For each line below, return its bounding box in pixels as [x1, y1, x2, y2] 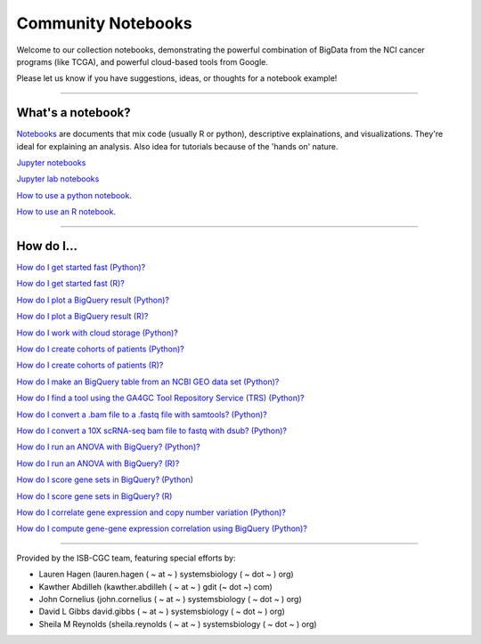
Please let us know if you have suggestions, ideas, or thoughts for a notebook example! [16, 73, 338, 84]
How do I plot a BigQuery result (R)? [16, 311, 149, 322]
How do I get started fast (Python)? [16, 262, 146, 273]
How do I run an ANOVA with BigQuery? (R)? [16, 458, 180, 469]
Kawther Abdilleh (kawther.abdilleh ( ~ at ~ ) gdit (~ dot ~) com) [38, 581, 273, 592]
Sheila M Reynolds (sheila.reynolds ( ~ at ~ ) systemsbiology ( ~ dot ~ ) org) [38, 618, 317, 629]
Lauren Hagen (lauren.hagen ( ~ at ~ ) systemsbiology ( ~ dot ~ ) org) [38, 569, 294, 580]
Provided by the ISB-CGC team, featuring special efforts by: [16, 552, 236, 563]
